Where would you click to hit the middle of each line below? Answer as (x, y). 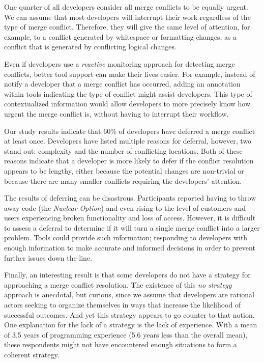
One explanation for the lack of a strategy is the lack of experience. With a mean (131, 325)
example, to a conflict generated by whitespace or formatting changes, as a (121, 36)
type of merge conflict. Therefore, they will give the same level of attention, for (127, 27)
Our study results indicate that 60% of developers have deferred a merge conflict (130, 131)
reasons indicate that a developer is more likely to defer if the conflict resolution (129, 161)
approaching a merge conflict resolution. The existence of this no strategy (118, 284)
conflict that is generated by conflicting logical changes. (90, 47)
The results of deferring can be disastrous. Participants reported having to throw (130, 198)
